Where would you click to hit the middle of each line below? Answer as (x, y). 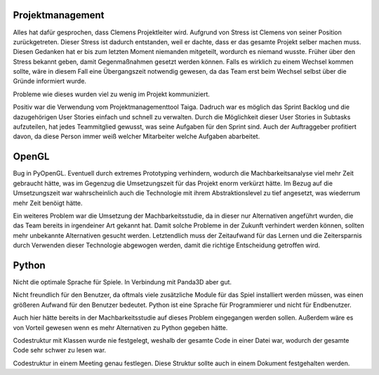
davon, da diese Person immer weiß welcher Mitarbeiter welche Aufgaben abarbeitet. (137, 136)
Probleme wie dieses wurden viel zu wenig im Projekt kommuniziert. (112, 94)
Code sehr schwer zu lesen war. (60, 350)
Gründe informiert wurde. (50, 81)
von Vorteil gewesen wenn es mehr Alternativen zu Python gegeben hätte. (120, 327)
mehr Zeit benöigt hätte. (48, 203)
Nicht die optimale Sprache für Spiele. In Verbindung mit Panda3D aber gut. (122, 282)
